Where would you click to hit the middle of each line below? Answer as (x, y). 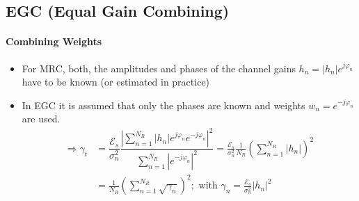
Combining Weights (54, 41)
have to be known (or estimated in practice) (116, 82)
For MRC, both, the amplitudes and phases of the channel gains (159, 68)
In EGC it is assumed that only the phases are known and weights (163, 105)
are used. (41, 119)
